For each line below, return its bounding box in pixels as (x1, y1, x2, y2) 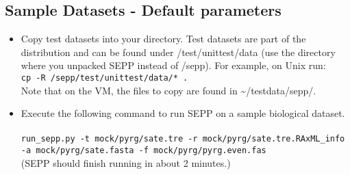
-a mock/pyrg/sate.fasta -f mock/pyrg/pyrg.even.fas (21, 146, 266, 156)
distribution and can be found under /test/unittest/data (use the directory (21, 44, 336, 59)
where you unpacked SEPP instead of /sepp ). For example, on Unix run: (21, 58, 326, 72)
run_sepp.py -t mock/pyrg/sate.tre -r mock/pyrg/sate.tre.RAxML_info (21, 134, 345, 144)
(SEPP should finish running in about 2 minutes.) (21, 155, 231, 170)
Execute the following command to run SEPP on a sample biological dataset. (21, 106, 345, 120)
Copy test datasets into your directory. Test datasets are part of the (21, 31, 306, 46)
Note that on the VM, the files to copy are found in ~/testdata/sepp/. (21, 83, 316, 97)
